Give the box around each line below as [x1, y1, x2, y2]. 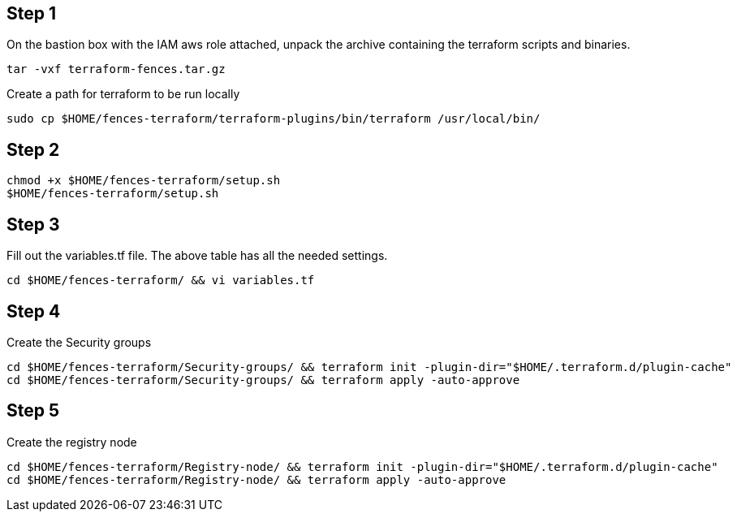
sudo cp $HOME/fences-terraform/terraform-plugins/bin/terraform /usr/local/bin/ [6, 112, 541, 126]
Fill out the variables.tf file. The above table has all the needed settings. [6, 248, 388, 263]
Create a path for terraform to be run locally [6, 87, 240, 101]
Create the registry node [6, 434, 137, 449]
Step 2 [6, 139, 60, 160]
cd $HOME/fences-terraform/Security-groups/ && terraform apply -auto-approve [6, 373, 520, 386]
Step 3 [6, 214, 60, 235]
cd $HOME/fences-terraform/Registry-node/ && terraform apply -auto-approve [6, 473, 506, 486]
